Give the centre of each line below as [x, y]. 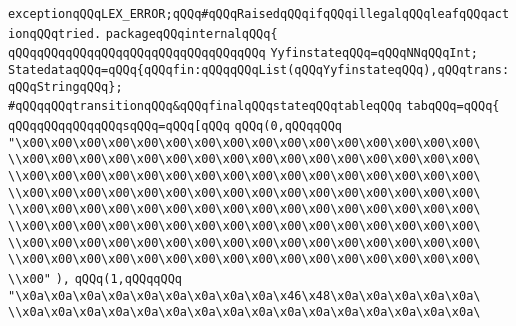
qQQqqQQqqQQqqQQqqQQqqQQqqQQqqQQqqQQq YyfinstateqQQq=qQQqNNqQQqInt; [243, 53]
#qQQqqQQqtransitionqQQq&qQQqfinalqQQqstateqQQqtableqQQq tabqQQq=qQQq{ [254, 106]
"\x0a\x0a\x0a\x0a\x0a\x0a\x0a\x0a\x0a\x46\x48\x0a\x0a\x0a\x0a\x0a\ [244, 295]
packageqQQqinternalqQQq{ [191, 33]
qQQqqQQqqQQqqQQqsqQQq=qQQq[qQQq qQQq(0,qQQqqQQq [175, 125]
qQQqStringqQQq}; [65, 86]
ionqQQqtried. [55, 33]
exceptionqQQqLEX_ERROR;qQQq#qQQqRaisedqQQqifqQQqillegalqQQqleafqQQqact [259, 14]
